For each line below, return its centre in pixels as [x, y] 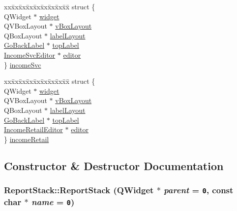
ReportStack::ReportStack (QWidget [79, 190]
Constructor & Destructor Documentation [114, 165]
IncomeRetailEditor [33, 129]
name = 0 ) [53, 201]
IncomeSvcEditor [30, 54]
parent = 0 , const [199, 190]
